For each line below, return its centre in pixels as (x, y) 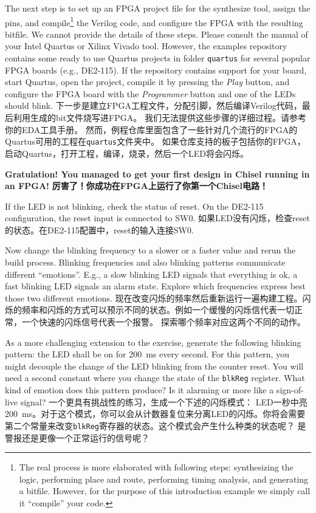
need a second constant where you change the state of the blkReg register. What (155, 378)
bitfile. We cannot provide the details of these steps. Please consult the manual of (156, 34)
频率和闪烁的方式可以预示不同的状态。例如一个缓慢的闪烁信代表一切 (158, 310)
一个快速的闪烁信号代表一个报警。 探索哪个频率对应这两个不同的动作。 (163, 322)
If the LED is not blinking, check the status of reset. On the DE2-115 (134, 206)
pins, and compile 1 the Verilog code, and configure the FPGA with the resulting (154, 21)
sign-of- (290, 390)
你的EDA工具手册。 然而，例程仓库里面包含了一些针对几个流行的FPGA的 (151, 129)
